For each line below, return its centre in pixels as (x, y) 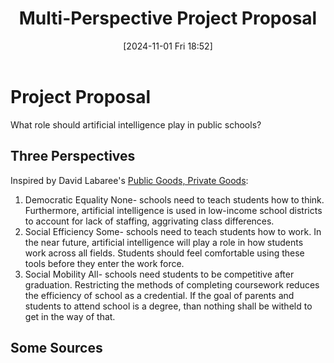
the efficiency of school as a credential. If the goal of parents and (159, 295)
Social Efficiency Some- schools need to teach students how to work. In (173, 231)
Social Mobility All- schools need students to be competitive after (159, 274)
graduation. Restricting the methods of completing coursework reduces (172, 284)
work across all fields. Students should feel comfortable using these (164, 253)
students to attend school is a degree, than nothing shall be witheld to (168, 306)
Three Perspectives (73, 156)
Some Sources (56, 347)
